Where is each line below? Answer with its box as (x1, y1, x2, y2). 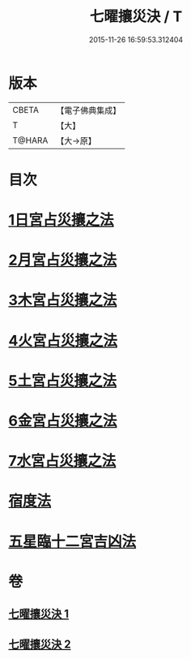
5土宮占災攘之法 (8, 371, 117, 390)
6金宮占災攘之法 (8, 411, 117, 430)
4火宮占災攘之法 (8, 331, 117, 350)
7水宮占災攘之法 (8, 452, 117, 471)
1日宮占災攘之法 (8, 211, 115, 230)
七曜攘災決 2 (8, 637, 71, 651)
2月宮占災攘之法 (8, 251, 117, 269)
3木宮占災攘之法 (8, 291, 117, 309)
